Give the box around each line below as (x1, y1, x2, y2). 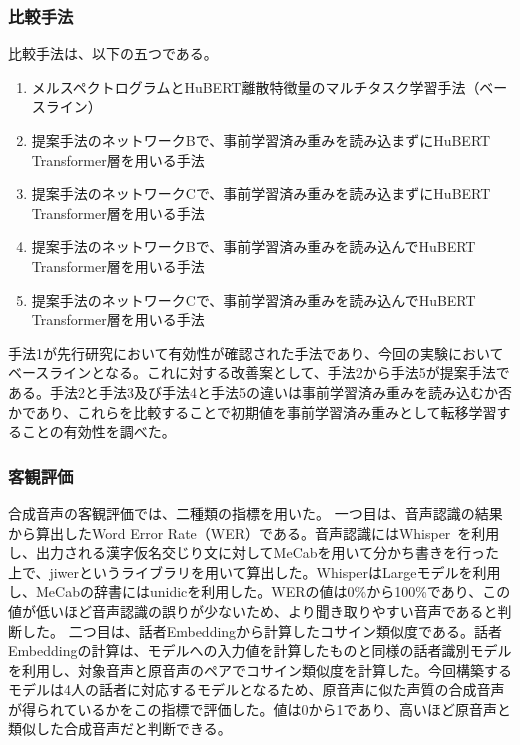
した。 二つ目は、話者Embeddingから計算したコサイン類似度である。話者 (21, 620, 502, 641)
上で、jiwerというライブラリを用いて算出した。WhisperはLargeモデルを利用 (8, 561, 501, 582)
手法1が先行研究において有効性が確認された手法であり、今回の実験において (8, 342, 504, 363)
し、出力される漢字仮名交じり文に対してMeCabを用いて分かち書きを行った (8, 542, 500, 563)
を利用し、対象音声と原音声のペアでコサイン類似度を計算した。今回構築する (8, 659, 512, 680)
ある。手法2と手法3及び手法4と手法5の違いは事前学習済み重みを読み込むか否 (8, 381, 512, 402)
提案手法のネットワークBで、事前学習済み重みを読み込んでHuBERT (31, 236, 476, 257)
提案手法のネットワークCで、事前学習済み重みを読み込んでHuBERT (31, 289, 476, 310)
